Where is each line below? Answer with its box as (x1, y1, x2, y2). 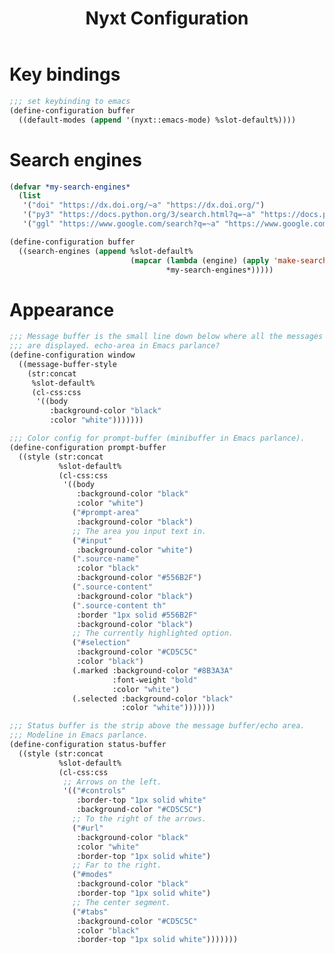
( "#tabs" (72, 907, 109, 917)
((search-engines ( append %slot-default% (18, 246, 194, 256)
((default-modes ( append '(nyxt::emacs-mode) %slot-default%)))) (18, 115, 297, 125)
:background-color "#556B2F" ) (76, 573, 202, 583)
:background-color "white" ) (76, 545, 194, 555)
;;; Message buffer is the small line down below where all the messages (9, 332, 324, 342)
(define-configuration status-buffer (9, 740, 167, 750)
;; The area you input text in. (72, 526, 207, 536)
